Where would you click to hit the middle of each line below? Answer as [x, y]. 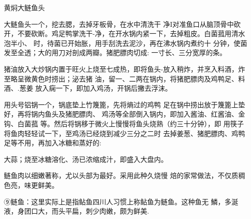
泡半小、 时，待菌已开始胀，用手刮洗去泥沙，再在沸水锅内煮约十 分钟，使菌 [126, 43]
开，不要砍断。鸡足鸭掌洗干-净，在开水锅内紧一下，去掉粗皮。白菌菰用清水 [125, 33]
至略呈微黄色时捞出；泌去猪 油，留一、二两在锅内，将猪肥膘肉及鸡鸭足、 [121, 78]
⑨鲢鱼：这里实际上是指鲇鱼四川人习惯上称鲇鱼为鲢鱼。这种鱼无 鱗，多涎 [121, 201]
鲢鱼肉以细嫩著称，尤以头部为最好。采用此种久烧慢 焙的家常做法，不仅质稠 [125, 175]
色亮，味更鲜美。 [31, 185]
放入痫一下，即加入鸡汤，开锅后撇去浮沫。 [104, 88]
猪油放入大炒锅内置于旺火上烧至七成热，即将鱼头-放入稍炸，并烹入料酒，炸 [125, 69]
